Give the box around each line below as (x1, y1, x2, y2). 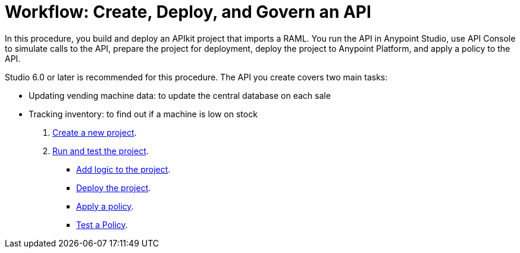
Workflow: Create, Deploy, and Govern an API (5, 2, 371, 22)
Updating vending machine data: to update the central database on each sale (29, 90, 331, 101)
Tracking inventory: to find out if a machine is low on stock (29, 108, 258, 119)
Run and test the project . (52, 145, 149, 156)
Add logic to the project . (76, 164, 171, 174)
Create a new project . (52, 127, 137, 138)
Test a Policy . (76, 219, 128, 230)
